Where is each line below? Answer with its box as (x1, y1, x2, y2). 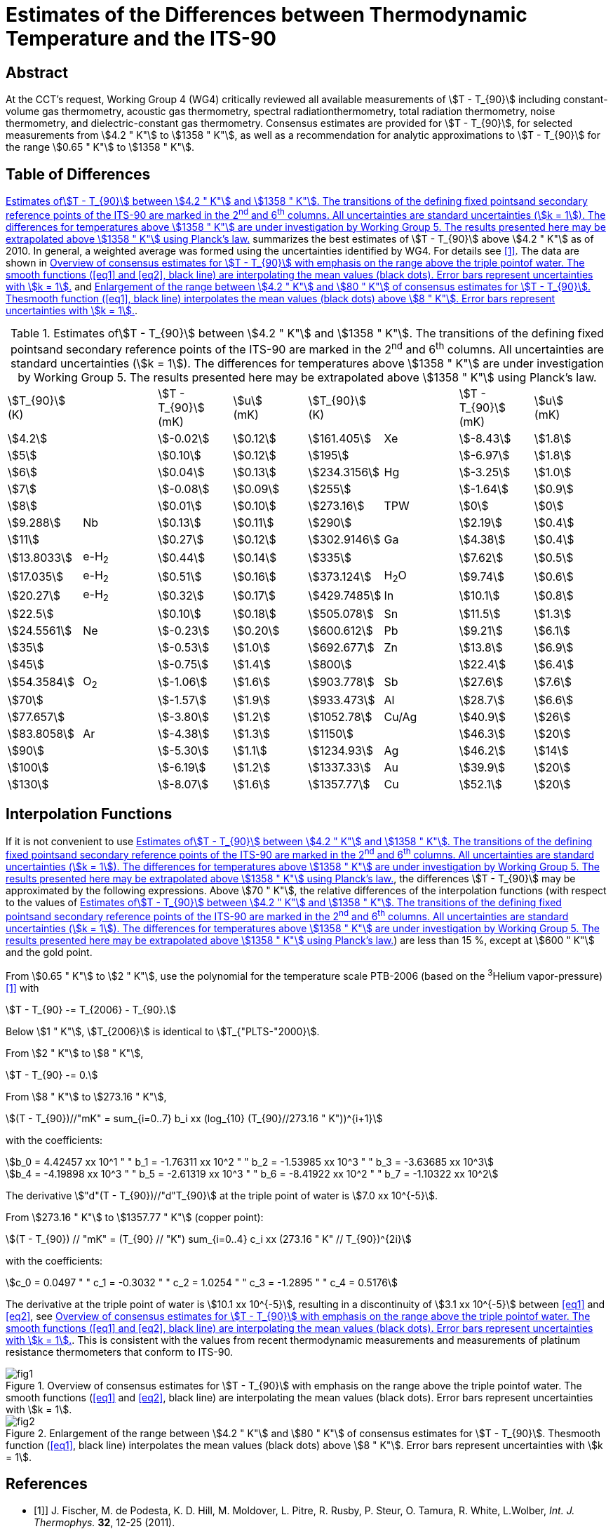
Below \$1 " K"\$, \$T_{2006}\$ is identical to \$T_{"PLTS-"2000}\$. (6, 1025, 320, 1037)
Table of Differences (6, 165, 151, 183)
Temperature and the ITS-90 (6, 27, 276, 50)
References (6, 1474, 88, 1493)
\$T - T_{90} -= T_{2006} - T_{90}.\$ (6, 1003, 176, 1016)
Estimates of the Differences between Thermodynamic (6, 3, 527, 27)
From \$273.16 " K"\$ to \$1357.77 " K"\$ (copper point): (6, 1211, 264, 1223)
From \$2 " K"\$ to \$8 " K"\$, (6, 1046, 144, 1059)
